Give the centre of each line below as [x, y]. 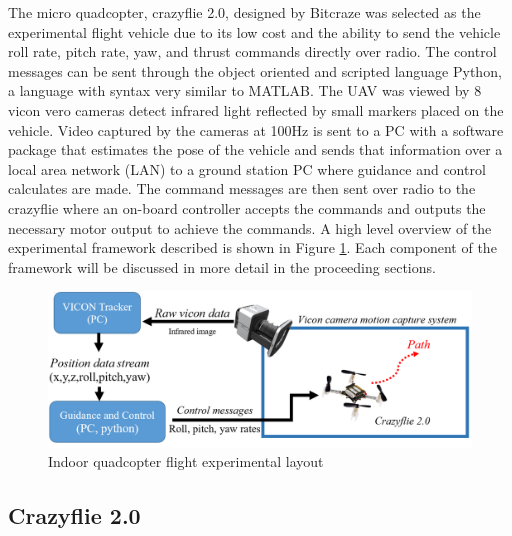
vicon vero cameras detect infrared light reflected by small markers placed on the [256, 109]
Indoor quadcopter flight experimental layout [186, 461]
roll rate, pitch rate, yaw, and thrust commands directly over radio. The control [252, 51]
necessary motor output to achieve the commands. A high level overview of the [250, 227]
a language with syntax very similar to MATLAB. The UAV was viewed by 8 [245, 90]
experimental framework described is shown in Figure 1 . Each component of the [252, 247]
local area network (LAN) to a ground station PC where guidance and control [247, 168]
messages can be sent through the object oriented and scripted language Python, [255, 70]
